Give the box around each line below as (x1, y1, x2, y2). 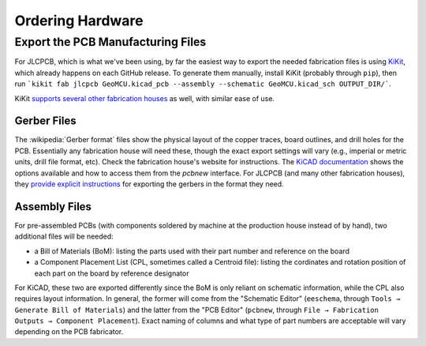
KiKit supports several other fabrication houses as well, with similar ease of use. (14, 93, 275, 103)
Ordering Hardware (14, 12, 144, 29)
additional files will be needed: (14, 231, 114, 241)
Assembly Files (14, 200, 92, 213)
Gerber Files (14, 115, 77, 128)
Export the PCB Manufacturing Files (14, 35, 207, 49)
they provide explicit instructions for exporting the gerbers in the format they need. (14, 179, 284, 189)
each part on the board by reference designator (34, 269, 189, 278)
